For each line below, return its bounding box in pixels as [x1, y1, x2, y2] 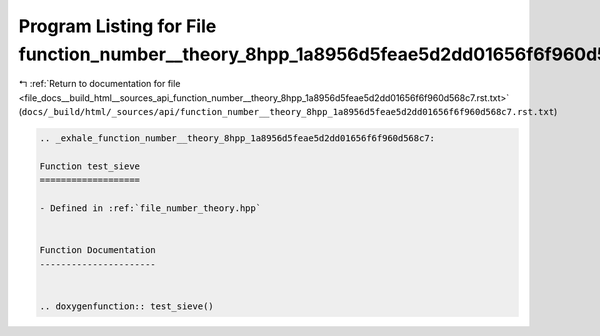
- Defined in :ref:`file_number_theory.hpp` [39, 203, 262, 214]
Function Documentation [39, 245, 157, 256]
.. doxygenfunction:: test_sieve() [39, 300, 214, 312]
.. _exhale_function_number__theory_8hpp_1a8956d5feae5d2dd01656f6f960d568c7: [39, 133, 435, 144]
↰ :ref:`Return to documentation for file [18, 78, 181, 90]
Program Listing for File [18, 15, 217, 37]
